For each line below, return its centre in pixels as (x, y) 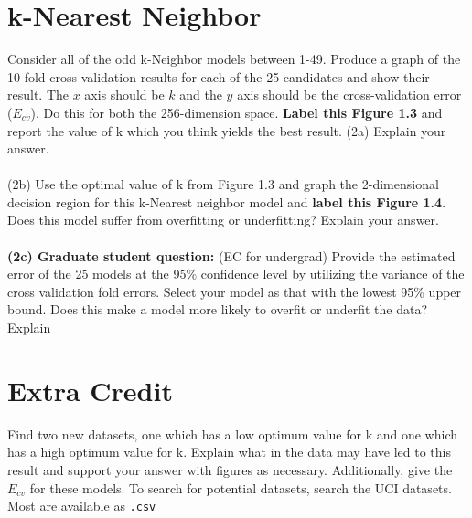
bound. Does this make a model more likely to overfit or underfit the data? (218, 309)
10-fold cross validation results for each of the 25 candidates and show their (219, 76)
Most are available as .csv (82, 506)
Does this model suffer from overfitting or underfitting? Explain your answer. (223, 220)
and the (201, 95)
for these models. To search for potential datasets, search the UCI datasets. (241, 487)
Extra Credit (90, 390)
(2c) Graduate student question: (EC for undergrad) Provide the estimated (231, 255)
